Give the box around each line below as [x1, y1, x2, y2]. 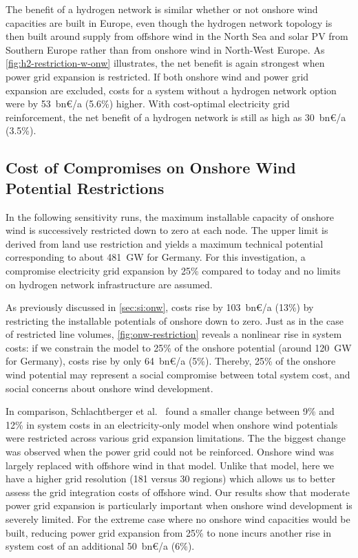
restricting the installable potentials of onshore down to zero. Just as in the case [6, 313, 344, 328]
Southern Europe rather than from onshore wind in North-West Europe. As [6, 42, 325, 56]
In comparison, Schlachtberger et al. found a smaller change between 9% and [6, 404, 335, 418]
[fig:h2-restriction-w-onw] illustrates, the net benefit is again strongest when [6, 56, 325, 70]
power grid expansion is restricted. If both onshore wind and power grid [6, 69, 309, 83]
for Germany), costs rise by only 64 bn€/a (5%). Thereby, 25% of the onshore [6, 354, 336, 368]
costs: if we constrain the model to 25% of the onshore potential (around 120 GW [6, 340, 352, 354]
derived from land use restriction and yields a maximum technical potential [6, 236, 324, 250]
